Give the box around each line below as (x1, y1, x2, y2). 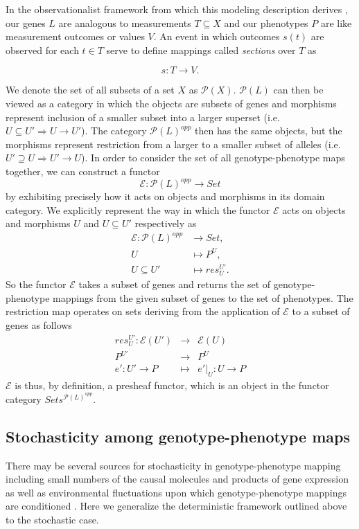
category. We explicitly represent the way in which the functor (6, 202, 270, 217)
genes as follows (6, 317, 72, 332)
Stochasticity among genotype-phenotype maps (6, 425, 350, 447)
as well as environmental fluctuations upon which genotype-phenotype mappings (6, 485, 347, 499)
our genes (6, 15, 46, 30)
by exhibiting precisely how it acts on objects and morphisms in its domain (6, 189, 325, 204)
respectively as (134, 216, 197, 231)
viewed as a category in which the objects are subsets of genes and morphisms (6, 96, 337, 110)
